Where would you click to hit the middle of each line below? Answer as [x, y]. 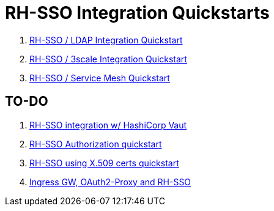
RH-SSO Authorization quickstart [96, 144]
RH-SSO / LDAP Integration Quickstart [106, 40]
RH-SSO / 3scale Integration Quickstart [108, 59]
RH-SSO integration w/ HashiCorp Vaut [108, 125]
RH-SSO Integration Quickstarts [137, 13]
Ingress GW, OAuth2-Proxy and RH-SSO [110, 182]
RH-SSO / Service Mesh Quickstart [100, 78]
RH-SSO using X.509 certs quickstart [104, 163]
